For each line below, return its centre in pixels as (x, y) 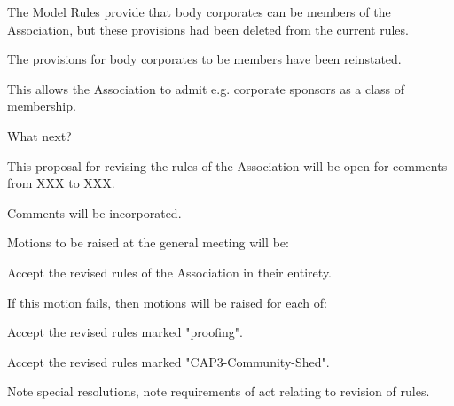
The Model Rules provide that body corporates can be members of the (199, 12)
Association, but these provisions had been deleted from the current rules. (208, 29)
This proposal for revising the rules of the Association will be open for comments (227, 165)
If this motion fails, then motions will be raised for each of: (167, 302)
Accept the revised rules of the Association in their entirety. (170, 272)
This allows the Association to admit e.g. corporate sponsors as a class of (206, 88)
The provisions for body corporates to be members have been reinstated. (204, 59)
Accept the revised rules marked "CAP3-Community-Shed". (168, 361)
